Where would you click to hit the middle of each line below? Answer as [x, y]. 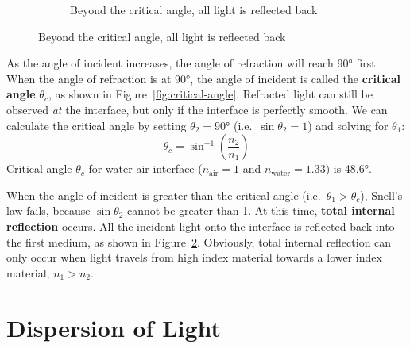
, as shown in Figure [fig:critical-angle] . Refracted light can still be [210, 94]
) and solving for [348, 125]
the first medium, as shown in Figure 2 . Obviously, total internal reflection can [199, 241]
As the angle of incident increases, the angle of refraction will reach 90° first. [193, 63]
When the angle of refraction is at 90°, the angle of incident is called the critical [204, 78]
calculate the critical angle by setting [97, 125]
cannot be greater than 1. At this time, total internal [261, 210]
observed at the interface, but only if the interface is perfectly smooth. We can [197, 109]
